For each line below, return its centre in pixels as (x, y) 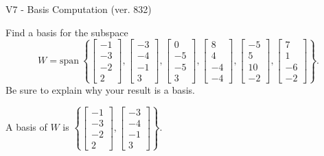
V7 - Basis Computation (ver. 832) (79, 9)
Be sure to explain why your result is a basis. (101, 89)
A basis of (26, 127)
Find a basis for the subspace (67, 32)
